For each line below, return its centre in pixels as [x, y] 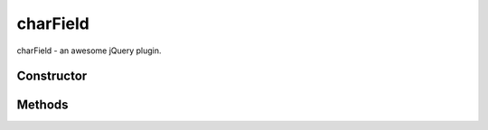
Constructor [52, 76]
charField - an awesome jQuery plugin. [89, 51]
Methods [42, 105]
